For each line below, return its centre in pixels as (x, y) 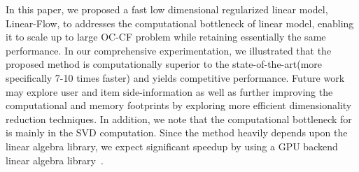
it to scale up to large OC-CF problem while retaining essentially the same (166, 37)
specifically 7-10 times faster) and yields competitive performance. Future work (175, 77)
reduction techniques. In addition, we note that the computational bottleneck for (179, 119)
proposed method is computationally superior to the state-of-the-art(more (164, 64)
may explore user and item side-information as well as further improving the (169, 91)
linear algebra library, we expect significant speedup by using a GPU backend (172, 146)
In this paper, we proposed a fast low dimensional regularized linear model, (167, 9)
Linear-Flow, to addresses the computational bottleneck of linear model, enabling (180, 23)
